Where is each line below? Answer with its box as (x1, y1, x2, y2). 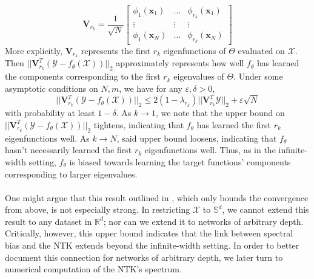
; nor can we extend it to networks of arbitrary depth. (103, 215, 304, 227)
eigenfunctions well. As (5, 131, 90, 144)
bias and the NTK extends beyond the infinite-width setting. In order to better (5, 239, 299, 252)
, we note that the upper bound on (155, 106, 285, 119)
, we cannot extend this (222, 203, 309, 216)
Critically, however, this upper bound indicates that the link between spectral (5, 227, 293, 239)
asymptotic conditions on (5, 81, 98, 94)
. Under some (233, 70, 283, 83)
